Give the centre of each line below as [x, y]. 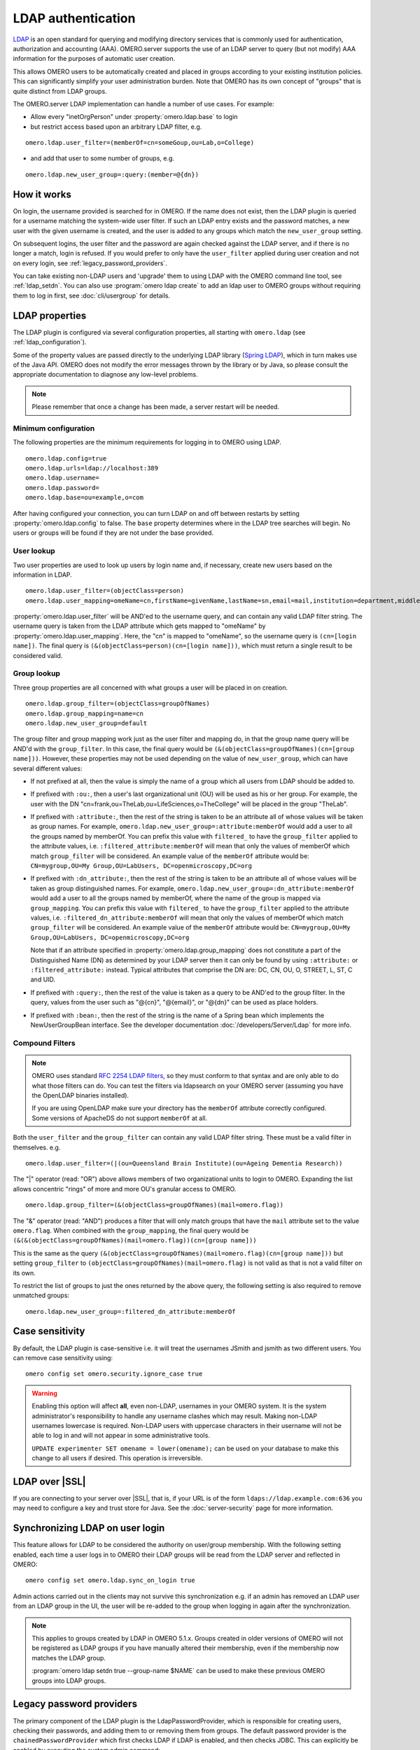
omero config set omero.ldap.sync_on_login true [110, 1581]
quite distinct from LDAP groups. [60, 91]
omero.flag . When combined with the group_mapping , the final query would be [131, 1230]
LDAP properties [50, 315]
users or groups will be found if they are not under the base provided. [113, 533]
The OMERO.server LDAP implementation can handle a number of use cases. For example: [143, 104]
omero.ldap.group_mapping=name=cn [84, 713]
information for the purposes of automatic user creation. [94, 59]
